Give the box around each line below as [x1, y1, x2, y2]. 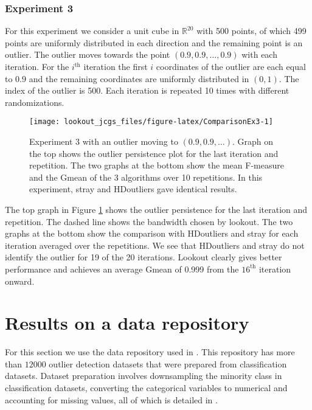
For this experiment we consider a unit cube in [5, 24, 179, 37]
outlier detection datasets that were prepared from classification [49, 357, 287, 370]
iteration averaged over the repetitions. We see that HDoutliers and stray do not [5, 238, 305, 251]
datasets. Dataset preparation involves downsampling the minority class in [5, 369, 282, 382]
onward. [5, 274, 35, 287]
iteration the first [83, 60, 148, 72]
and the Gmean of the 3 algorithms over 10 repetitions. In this [29, 170, 263, 183]
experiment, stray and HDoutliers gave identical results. [29, 182, 237, 195]
